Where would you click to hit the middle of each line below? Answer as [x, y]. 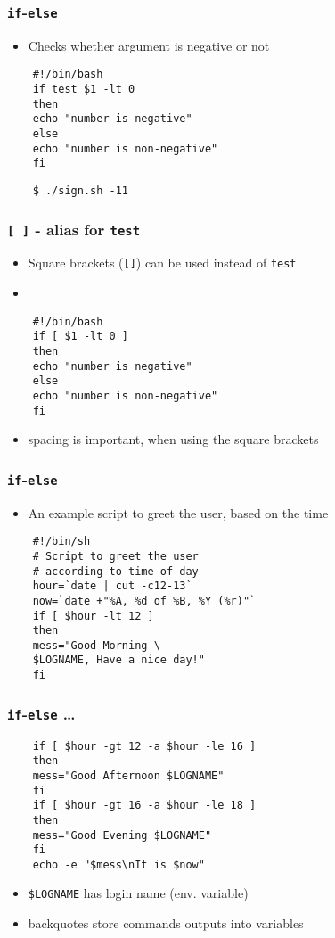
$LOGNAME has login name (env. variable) [138, 893]
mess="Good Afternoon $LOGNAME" [128, 775]
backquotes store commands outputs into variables [166, 923]
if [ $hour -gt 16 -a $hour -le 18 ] [144, 806]
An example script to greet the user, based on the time [178, 512]
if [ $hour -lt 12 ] [93, 616]
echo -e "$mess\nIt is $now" [118, 864]
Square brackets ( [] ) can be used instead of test [162, 263]
